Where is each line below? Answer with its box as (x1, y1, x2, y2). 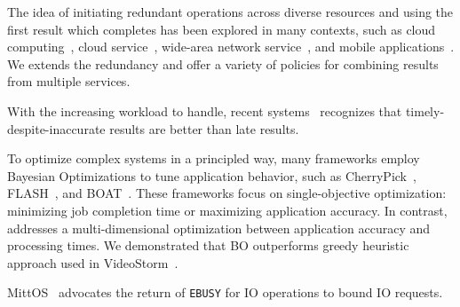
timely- (405, 101, 445, 120)
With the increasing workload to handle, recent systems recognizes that (7, 101, 402, 120)
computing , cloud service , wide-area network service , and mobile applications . (7, 37, 455, 56)
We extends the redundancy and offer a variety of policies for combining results (7, 54, 439, 73)
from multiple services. (7, 72, 131, 91)
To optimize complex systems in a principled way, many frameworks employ (7, 149, 420, 168)
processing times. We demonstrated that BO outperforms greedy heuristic (7, 236, 409, 255)
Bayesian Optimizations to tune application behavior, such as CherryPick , (7, 166, 416, 185)
